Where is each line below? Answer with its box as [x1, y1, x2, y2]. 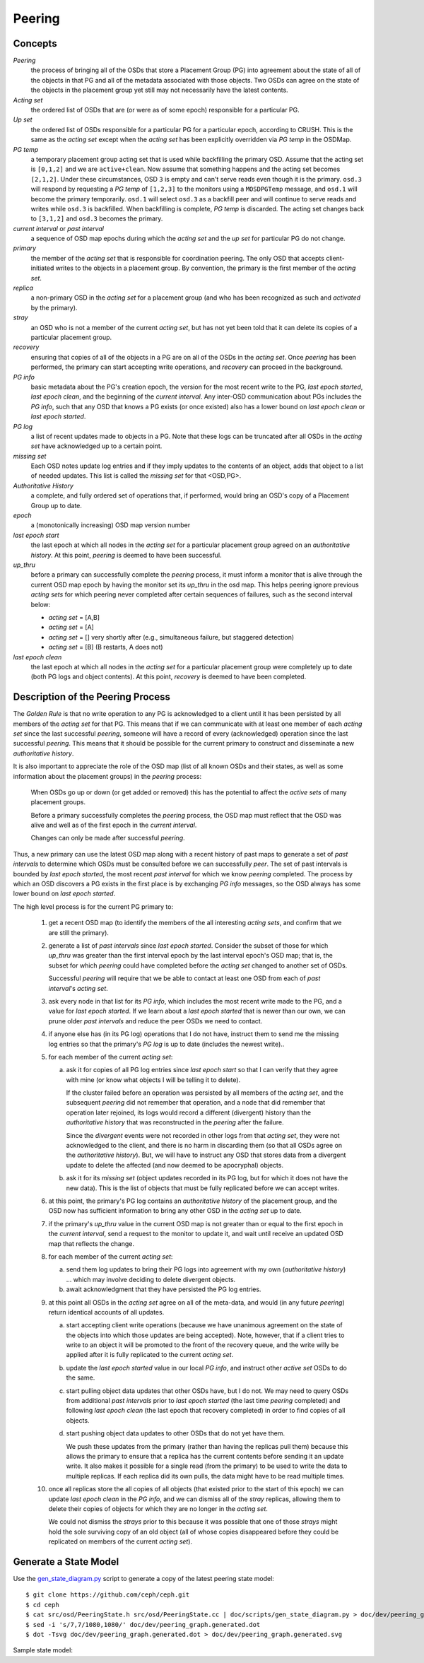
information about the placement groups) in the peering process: [13, 772, 201, 780]
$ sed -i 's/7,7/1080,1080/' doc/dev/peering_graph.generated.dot [25, 1621, 261, 1628]
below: [30, 600, 51, 609]
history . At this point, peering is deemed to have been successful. [30, 551, 222, 559]
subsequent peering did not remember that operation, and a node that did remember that [66, 1098, 326, 1107]
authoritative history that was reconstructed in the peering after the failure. [66, 1118, 284, 1127]
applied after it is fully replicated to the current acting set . [66, 1351, 234, 1359]
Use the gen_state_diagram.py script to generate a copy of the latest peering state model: [13, 1575, 275, 1582]
